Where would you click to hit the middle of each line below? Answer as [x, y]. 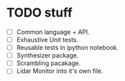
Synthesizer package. [47, 55]
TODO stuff [40, 13]
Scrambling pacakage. [48, 63]
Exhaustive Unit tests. [47, 40]
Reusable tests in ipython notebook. [67, 48]
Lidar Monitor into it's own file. [60, 71]
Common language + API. [53, 32]
